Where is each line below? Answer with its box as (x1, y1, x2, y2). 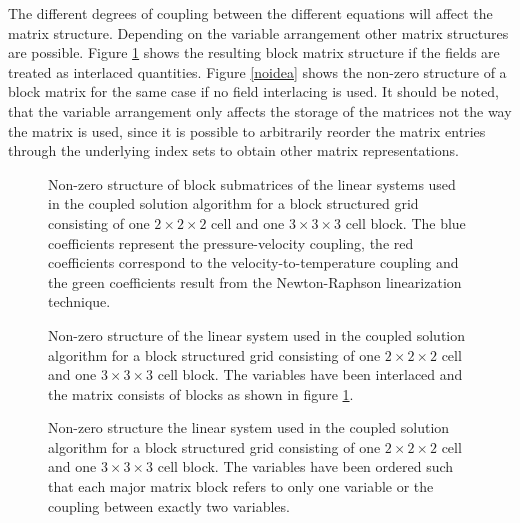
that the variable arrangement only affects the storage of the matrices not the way (8, 100, 512, 121)
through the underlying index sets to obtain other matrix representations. (8, 140, 459, 161)
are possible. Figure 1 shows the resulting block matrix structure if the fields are (8, 42, 500, 63)
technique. (48, 291, 111, 312)
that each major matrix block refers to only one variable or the (48, 476, 434, 497)
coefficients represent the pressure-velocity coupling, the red (48, 232, 414, 253)
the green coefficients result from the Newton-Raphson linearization (48, 271, 462, 292)
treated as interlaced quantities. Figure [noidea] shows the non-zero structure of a (8, 61, 507, 82)
